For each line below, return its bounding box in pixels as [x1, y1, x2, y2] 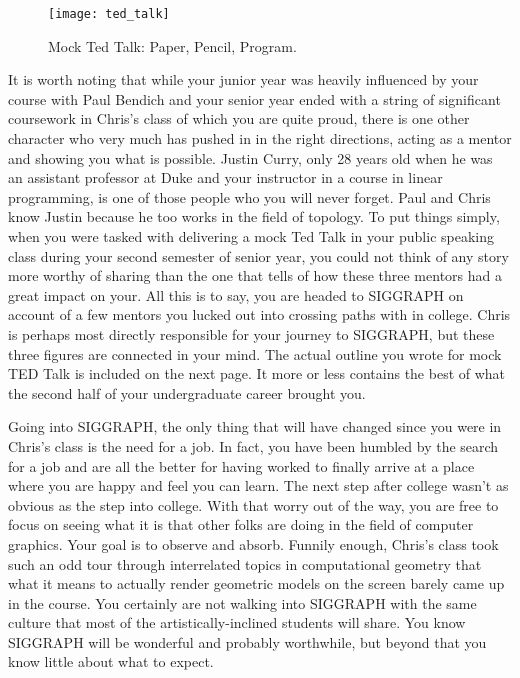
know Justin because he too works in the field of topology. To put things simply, [8, 206, 500, 227]
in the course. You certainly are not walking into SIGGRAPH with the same [8, 592, 477, 613]
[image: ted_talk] [48, 7, 170, 21]
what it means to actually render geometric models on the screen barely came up [8, 573, 505, 594]
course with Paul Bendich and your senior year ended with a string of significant [8, 88, 501, 109]
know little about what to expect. [8, 651, 214, 672]
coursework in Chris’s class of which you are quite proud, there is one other [8, 108, 470, 129]
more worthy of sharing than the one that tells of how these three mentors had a [8, 265, 502, 286]
